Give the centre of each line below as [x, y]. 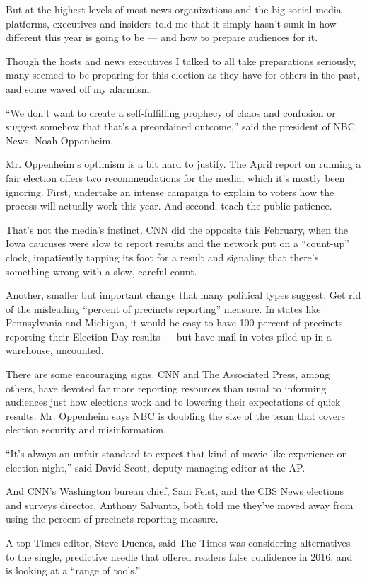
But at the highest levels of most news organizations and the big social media [174, 9]
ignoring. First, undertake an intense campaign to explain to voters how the [170, 192]
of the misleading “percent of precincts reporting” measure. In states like [163, 308]
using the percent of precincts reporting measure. [112, 519]
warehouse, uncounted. [55, 350]
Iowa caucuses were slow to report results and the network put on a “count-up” [177, 243]
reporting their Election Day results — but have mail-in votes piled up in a [169, 336]
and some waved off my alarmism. [79, 88]
